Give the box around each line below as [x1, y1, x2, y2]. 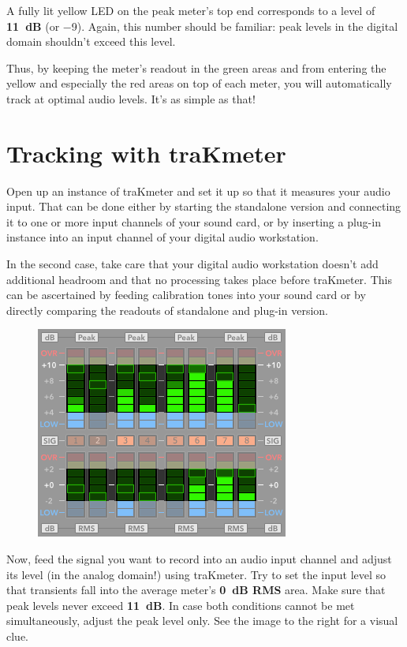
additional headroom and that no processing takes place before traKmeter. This [6, 271, 392, 287]
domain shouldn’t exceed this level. [6, 33, 176, 50]
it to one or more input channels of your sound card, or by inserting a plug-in [6, 213, 381, 230]
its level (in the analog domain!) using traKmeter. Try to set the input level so [6, 566, 386, 582]
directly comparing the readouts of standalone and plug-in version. [6, 301, 328, 318]
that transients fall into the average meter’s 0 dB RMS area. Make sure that [6, 582, 386, 598]
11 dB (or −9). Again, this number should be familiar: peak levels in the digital [6, 17, 398, 34]
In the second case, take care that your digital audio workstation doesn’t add [6, 256, 379, 272]
